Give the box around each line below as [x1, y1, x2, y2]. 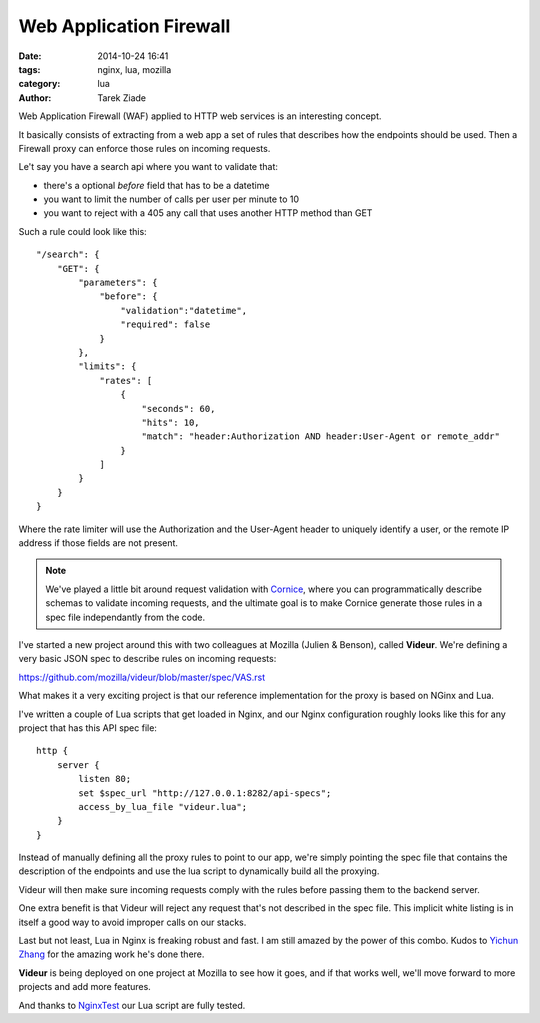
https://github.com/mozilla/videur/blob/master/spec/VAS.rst [18, 671, 266, 683]
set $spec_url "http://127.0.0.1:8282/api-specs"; [78, 787, 332, 799]
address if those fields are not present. [18, 537, 179, 549]
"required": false [120, 319, 211, 330]
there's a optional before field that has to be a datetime [43, 179, 270, 191]
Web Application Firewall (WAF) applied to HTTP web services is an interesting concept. [18, 110, 382, 122]
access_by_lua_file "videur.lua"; [78, 801, 248, 812]
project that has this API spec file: [18, 721, 157, 734]
